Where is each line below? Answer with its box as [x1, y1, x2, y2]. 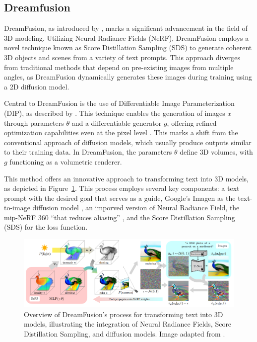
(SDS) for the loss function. [4, 222, 88, 232]
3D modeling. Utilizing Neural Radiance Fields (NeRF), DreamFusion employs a [4, 32, 249, 43]
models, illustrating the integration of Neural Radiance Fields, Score [24, 319, 232, 329]
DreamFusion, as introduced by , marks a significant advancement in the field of [4, 23, 248, 33]
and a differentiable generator [71, 117, 162, 128]
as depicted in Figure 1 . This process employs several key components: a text [4, 183, 240, 193]
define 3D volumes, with [180, 147, 253, 157]
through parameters [4, 117, 64, 128]
